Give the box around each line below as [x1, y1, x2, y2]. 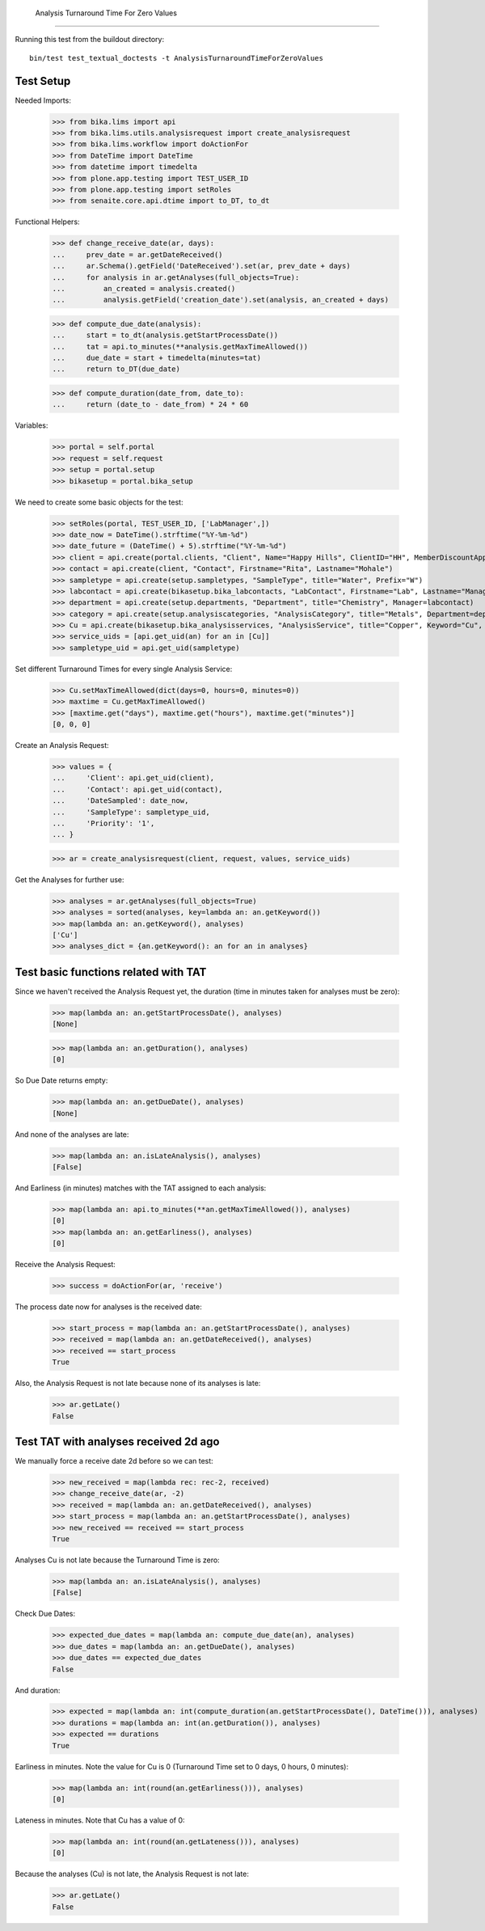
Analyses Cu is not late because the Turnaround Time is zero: [15, 1555, 220, 1565]
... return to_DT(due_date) [52, 365, 181, 374]
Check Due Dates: [15, 1609, 76, 1619]
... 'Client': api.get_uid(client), [52, 773, 214, 783]
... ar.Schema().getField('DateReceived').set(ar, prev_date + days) [52, 261, 351, 271]
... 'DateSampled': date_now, [52, 796, 189, 805]
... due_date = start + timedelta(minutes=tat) [52, 353, 262, 363]
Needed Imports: [15, 95, 72, 105]
